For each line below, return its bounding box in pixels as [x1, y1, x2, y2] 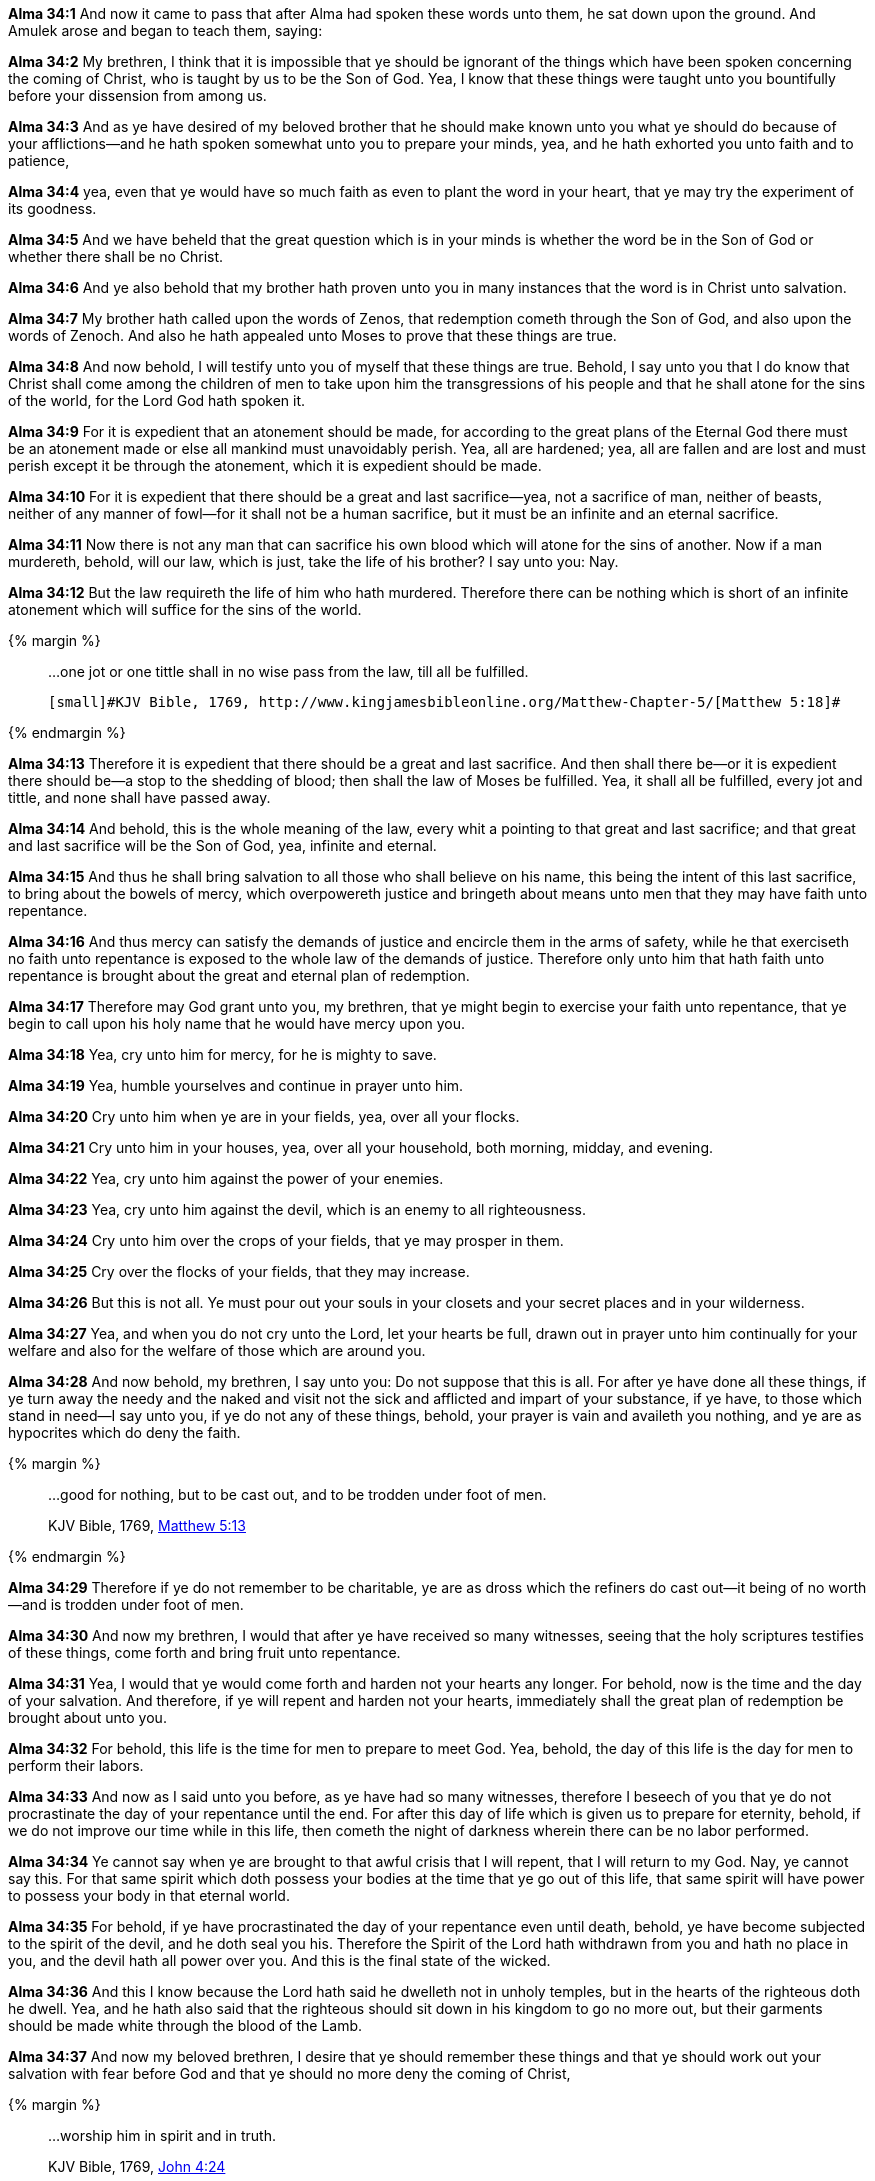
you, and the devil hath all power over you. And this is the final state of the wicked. [8, 1952, 551, 1969]
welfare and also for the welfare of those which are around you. [8, 1342, 426, 1359]
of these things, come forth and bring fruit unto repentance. [8, 1644, 401, 1661]
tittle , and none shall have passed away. [8, 789, 271, 806]
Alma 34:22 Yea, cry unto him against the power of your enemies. [8, 1170, 444, 1187]
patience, [8, 152, 70, 169]
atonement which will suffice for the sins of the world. [8, 601, 362, 618]
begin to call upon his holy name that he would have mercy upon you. [8, 1015, 466, 1032]
